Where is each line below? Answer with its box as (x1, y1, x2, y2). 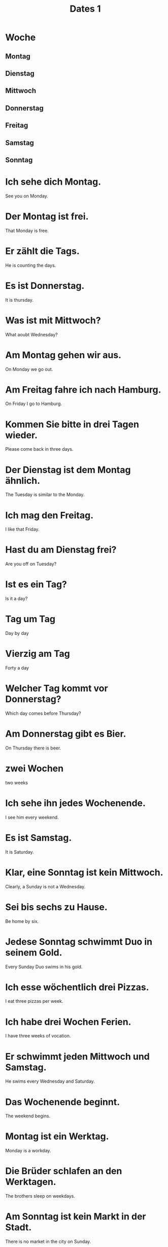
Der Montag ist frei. (5, 211, 89, 222)
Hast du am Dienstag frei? (5, 544, 117, 556)
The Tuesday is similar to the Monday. (5, 491, 85, 498)
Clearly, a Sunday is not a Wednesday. (5, 883, 86, 889)
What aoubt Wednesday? (5, 331, 58, 337)
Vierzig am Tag (5, 648, 70, 659)
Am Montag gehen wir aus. (5, 349, 122, 361)
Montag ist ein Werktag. (5, 1130, 109, 1142)
